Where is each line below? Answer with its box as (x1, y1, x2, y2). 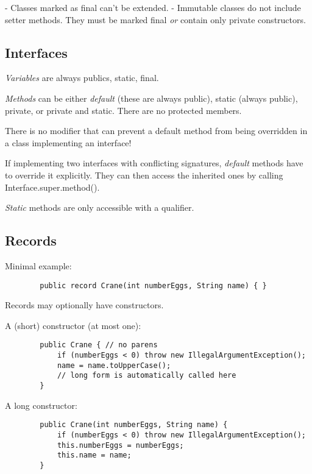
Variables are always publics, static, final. (5, 71, 159, 84)
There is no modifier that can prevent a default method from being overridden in (5, 124, 308, 137)
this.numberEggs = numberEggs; (57, 440, 184, 450)
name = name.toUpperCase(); (57, 361, 171, 370)
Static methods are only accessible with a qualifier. (5, 201, 194, 214)
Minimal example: (5, 259, 72, 272)
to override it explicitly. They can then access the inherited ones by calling (5, 168, 283, 181)
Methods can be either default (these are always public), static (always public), (5, 91, 298, 104)
